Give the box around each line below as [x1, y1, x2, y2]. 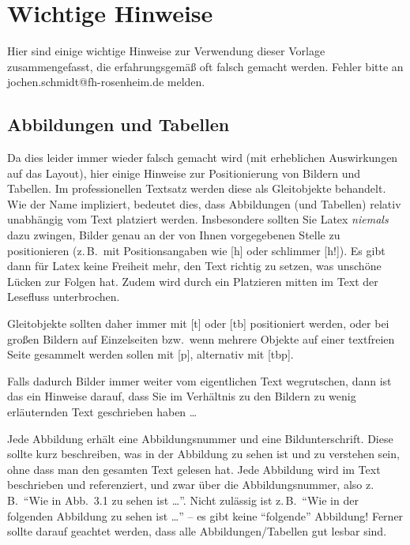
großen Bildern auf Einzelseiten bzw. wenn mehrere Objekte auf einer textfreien [7, 330, 395, 347]
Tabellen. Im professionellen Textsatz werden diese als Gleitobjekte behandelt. [7, 180, 386, 197]
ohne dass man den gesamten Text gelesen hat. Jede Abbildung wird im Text [7, 460, 381, 477]
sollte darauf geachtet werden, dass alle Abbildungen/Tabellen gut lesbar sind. [7, 523, 387, 539]
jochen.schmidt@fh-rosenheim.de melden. [7, 73, 205, 90]
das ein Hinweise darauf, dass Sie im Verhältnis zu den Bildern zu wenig [7, 388, 356, 404]
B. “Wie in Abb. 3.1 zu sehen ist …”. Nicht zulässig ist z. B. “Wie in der [7, 491, 359, 508]
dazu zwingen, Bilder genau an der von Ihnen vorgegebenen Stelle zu [7, 227, 340, 243]
